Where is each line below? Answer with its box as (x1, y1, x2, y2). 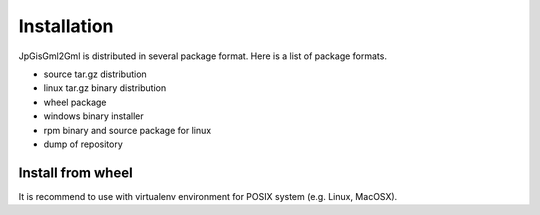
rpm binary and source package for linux (43, 124, 212, 136)
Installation (18, 15, 114, 37)
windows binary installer (43, 110, 144, 122)
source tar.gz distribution (43, 68, 147, 80)
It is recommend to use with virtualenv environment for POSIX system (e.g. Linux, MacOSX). (18, 190, 398, 202)
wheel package (43, 96, 107, 108)
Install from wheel (18, 164, 134, 181)
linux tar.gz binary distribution (43, 82, 167, 94)
